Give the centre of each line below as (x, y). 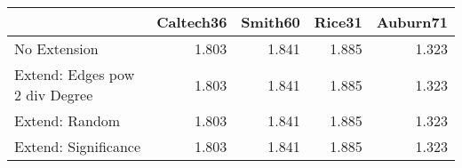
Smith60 (271, 22)
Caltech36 (192, 22)
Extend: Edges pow (75, 74)
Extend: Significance (78, 146)
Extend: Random (68, 120)
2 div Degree (54, 95)
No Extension (56, 48)
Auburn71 (412, 22)
